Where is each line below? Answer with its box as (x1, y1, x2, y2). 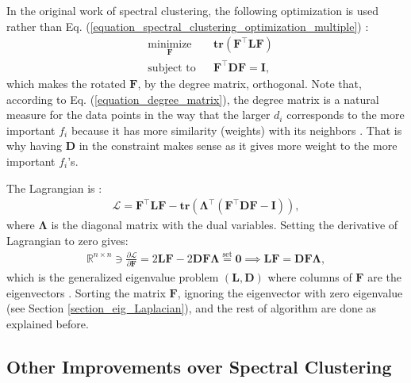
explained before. (6, 315, 89, 331)
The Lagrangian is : (6, 179, 102, 196)
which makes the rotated (6, 75, 126, 91)
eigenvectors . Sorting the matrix (6, 284, 166, 301)
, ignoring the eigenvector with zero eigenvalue (177, 284, 403, 301)
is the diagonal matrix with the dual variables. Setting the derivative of (51, 216, 398, 233)
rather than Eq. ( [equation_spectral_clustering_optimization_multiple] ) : (6, 17, 369, 34)
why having (6, 137, 63, 154)
